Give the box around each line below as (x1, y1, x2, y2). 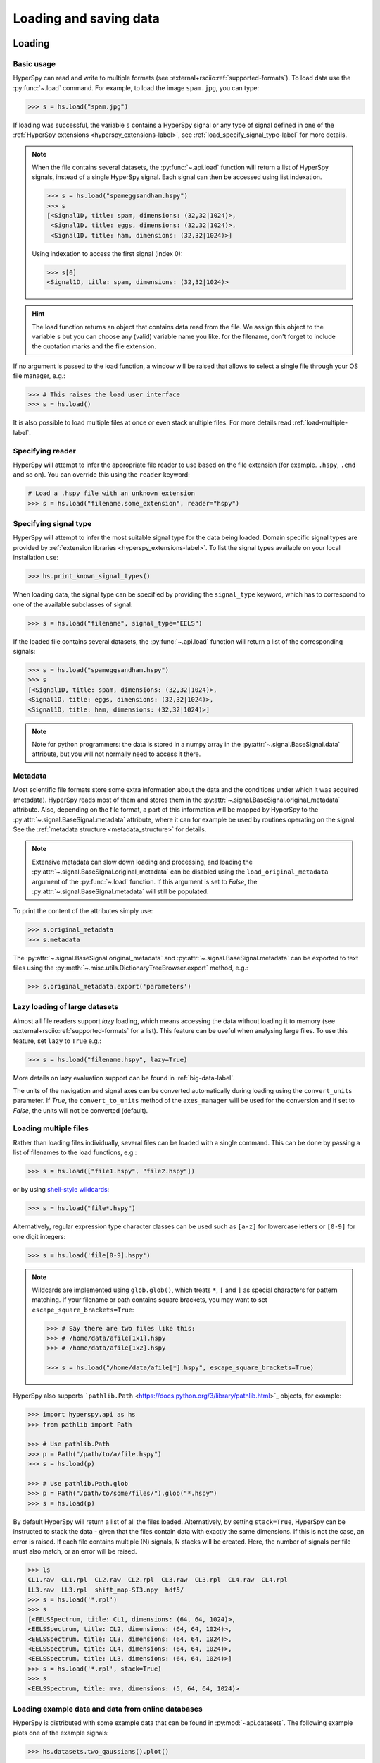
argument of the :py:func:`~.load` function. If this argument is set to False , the (32, 877, 258, 886)
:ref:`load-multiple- (293, 418, 348, 427)
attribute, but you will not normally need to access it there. (32, 750, 201, 758)
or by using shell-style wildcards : (13, 1185, 110, 1194)
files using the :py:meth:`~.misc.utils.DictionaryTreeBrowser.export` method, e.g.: (13, 963, 249, 972)
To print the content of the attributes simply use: (13, 907, 153, 915)
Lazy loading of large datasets (13, 1002, 119, 1012)
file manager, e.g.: (13, 372, 66, 380)
